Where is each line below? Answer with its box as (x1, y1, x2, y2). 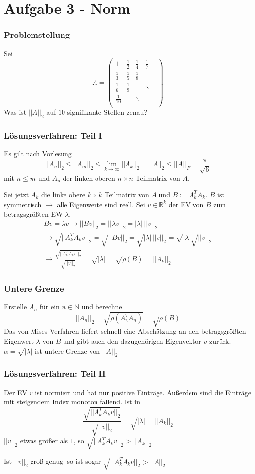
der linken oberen (63, 173, 115, 183)
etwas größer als (20, 436, 68, 446)
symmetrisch (4, 199, 42, 209)
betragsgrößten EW (4, 209, 63, 219)
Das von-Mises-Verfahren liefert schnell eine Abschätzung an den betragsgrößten (4, 326, 246, 336)
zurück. (209, 336, 231, 346)
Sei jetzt (4, 189, 29, 199)
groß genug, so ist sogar (30, 456, 101, 466)
